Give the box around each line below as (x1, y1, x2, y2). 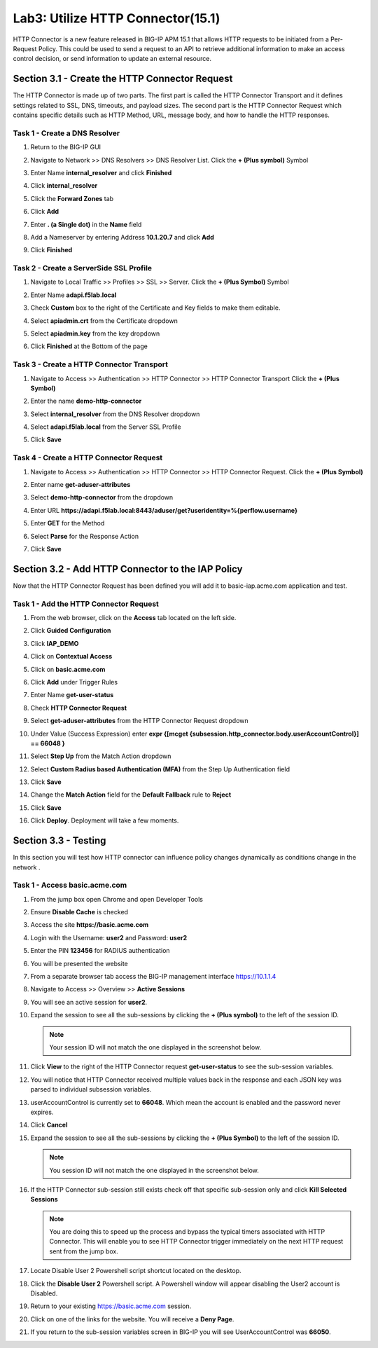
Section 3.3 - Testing (13, 834, 106, 847)
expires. (30, 1108, 54, 1116)
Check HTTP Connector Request (30, 703, 127, 712)
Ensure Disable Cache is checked (30, 908, 129, 916)
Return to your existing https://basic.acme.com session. (30, 1302, 192, 1310)
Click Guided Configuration (30, 626, 111, 635)
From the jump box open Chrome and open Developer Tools (30, 895, 203, 903)
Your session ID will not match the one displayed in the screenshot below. (49, 1043, 262, 1051)
